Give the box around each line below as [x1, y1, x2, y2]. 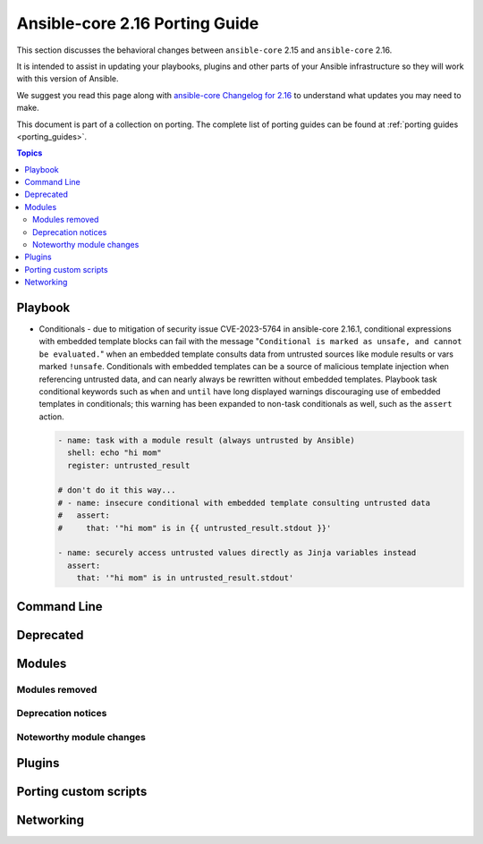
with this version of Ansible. [16, 73, 120, 84]
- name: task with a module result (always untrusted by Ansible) [57, 435, 355, 445]
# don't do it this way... [57, 485, 176, 495]
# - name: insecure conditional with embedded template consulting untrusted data [57, 497, 431, 508]
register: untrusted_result [67, 460, 191, 470]
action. [38, 411, 64, 422]
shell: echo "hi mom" [67, 448, 163, 458]
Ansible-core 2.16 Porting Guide [16, 13, 259, 33]
